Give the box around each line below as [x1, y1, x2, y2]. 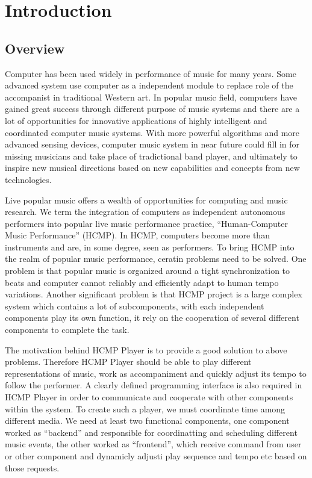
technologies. [5, 173, 52, 185]
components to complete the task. [5, 323, 129, 336]
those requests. [5, 461, 60, 474]
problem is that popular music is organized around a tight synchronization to [5, 264, 290, 277]
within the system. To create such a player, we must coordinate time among [5, 402, 285, 415]
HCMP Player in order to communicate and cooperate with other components [5, 391, 293, 403]
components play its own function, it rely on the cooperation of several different [5, 311, 299, 324]
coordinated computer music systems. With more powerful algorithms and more [5, 126, 300, 138]
